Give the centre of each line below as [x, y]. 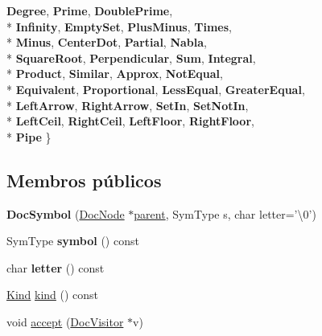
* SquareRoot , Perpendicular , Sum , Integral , [131, 57]
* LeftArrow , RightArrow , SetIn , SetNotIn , [128, 105]
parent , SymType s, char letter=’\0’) [225, 213]
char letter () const [56, 267]
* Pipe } [29, 136]
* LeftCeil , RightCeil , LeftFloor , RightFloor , [130, 121]
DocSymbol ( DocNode [66, 213]
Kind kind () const [53, 295]
